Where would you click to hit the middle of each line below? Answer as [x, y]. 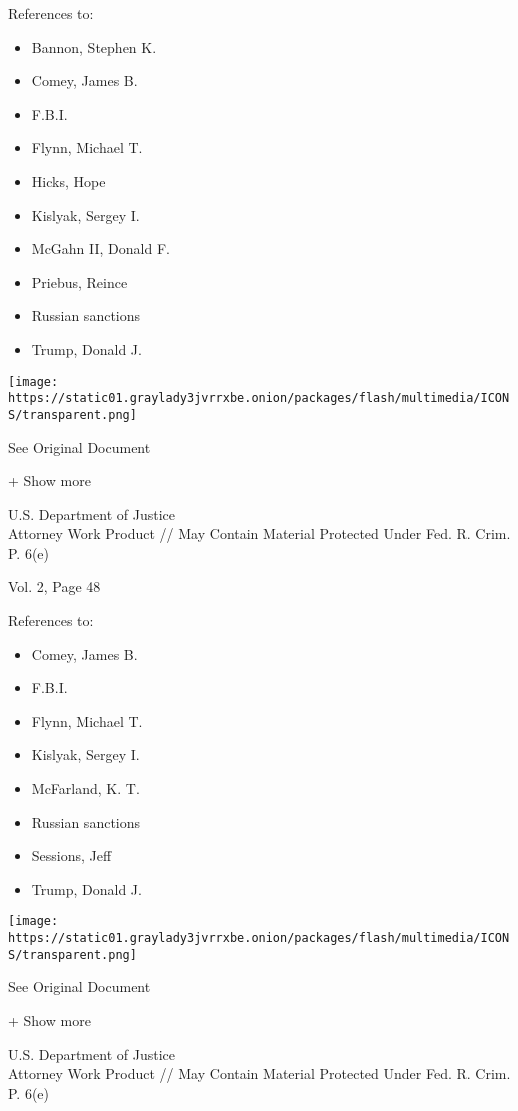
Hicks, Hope [68, 180]
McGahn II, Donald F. [100, 248]
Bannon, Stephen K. [94, 46]
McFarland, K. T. [85, 788]
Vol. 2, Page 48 [54, 586]
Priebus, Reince [79, 281]
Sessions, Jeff [71, 855]
